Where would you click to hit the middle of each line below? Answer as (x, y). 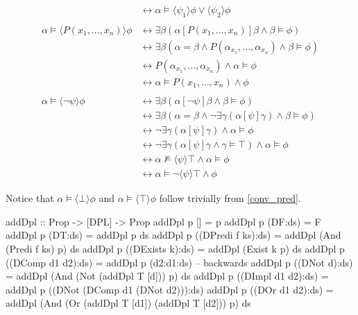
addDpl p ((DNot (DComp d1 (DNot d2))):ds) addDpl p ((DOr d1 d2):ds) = (170, 289)
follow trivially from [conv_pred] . (230, 198)
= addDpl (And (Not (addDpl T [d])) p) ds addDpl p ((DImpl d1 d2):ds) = (167, 276)
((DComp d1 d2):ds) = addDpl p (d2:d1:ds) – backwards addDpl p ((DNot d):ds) (179, 262)
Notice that (30, 198)
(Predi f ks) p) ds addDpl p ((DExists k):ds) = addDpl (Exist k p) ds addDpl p (175, 248)
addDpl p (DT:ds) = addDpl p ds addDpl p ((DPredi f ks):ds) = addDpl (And (173, 235)
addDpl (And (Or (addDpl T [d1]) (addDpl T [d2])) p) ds (128, 303)
